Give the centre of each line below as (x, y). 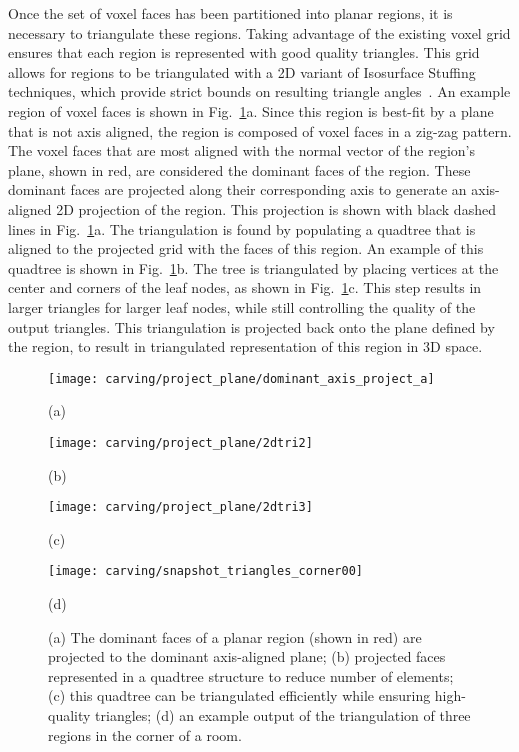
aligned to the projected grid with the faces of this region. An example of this (246, 248)
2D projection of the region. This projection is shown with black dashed (276, 208)
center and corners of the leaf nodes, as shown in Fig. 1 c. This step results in (245, 287)
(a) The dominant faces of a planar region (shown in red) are (235, 636)
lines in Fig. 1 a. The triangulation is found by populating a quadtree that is (242, 228)
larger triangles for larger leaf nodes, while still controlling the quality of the (242, 306)
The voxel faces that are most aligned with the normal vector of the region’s (242, 150)
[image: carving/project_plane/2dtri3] (180, 507)
